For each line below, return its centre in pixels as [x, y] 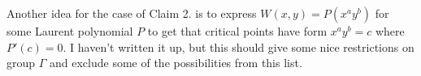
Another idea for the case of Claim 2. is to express [132, 13]
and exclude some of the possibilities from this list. [176, 63]
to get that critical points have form [237, 31]
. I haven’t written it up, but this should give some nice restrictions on [239, 46]
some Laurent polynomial [70, 31]
